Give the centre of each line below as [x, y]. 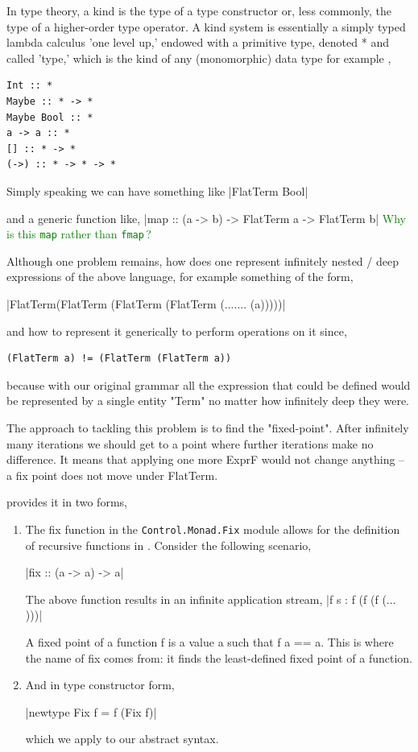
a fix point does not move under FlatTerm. [112, 475]
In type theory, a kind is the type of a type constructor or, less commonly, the [199, 10]
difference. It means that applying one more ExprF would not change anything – [206, 459]
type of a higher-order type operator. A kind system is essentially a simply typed [206, 26]
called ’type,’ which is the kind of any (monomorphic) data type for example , [199, 58]
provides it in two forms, [67, 502]
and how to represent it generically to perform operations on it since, [177, 331]
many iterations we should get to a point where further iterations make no [190, 443]
